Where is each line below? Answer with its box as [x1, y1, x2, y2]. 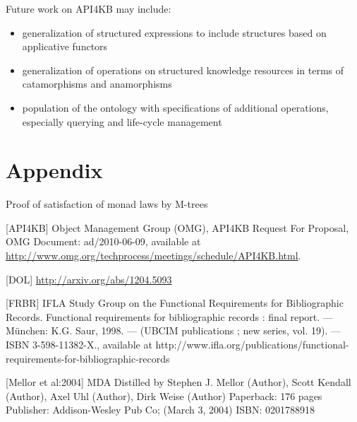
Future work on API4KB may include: [6, 1, 171, 16]
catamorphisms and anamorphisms [22, 76, 172, 91]
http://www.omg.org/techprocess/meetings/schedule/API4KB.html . [6, 248, 301, 263]
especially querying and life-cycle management [22, 114, 222, 129]
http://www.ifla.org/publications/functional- [155, 337, 349, 352]
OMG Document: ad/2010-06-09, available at [6, 234, 201, 249]
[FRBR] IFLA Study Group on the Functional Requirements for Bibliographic [6, 295, 344, 310]
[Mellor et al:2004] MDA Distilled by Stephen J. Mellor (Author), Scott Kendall [6, 375, 351, 389]
